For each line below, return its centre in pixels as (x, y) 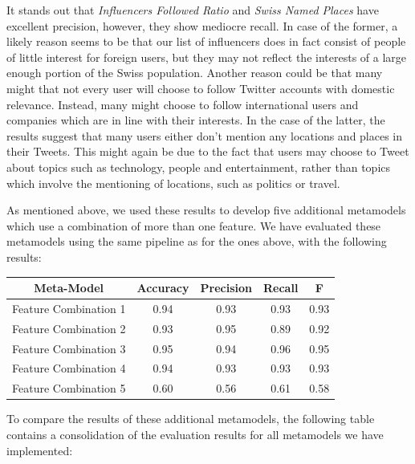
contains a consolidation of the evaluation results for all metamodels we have (195, 434)
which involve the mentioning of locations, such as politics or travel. (173, 183)
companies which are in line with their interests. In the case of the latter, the (196, 120)
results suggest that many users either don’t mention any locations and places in (205, 135)
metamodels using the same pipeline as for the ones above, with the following (197, 241)
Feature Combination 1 (69, 308)
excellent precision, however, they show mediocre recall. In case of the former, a (202, 25)
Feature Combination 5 (69, 388)
